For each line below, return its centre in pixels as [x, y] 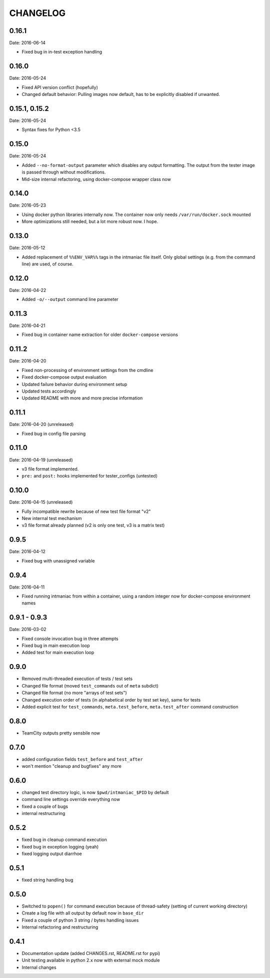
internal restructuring [43, 813]
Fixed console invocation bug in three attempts [70, 638]
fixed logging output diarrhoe [52, 853]
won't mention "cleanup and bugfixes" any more [72, 766]
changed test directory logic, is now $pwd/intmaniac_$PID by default [95, 792]
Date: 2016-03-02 [28, 629]
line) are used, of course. [47, 264]
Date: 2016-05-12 [27, 248]
